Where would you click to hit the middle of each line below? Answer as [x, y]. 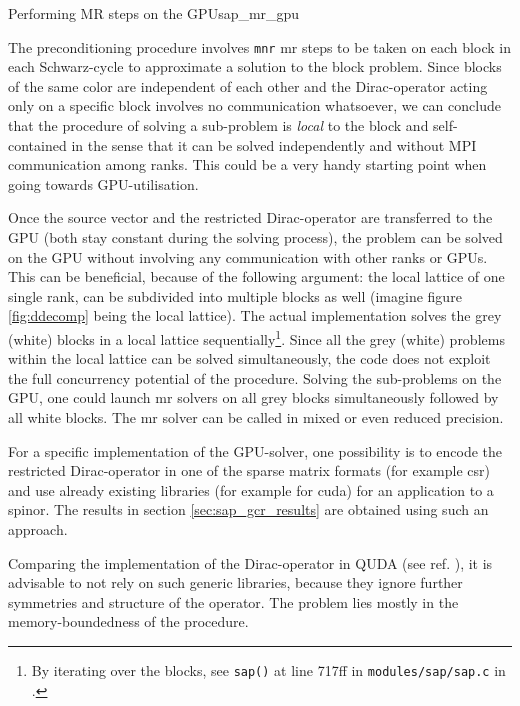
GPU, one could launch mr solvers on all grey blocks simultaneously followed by [253, 397]
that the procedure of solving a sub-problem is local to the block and [218, 125]
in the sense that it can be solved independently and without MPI [274, 144]
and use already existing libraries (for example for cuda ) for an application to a [251, 489]
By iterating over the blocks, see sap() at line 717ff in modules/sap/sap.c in [268, 669]
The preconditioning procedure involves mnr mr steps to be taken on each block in [259, 46]
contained [37, 144]
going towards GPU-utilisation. [103, 183]
